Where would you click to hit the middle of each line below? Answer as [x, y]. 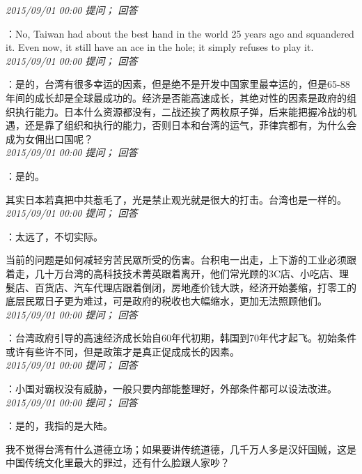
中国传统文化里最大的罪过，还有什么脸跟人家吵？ [118, 462]
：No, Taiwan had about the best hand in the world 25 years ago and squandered [180, 33]
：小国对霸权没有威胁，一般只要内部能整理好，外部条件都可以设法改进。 [171, 389]
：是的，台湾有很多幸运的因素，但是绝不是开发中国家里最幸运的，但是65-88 [178, 84]
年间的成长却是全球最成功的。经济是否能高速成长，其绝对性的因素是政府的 [176, 97]
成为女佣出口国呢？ [49, 138]
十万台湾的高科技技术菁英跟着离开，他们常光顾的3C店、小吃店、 [192, 273]
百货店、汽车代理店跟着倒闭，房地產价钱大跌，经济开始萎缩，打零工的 [195, 287]
